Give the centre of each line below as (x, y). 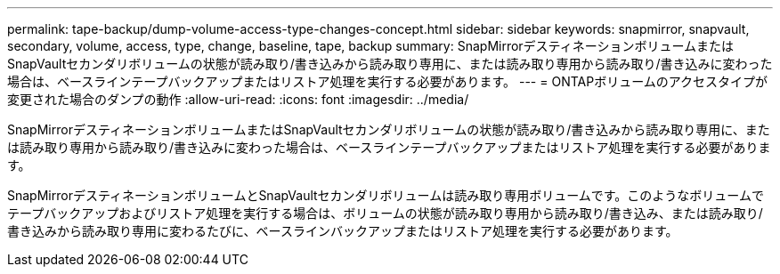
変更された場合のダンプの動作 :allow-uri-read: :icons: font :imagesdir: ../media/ (238, 99)
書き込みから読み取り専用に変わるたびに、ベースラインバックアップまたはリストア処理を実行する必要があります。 (343, 231)
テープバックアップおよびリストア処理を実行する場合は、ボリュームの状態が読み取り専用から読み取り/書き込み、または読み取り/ (385, 213)
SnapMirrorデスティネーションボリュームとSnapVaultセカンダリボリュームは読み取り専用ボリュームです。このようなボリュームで (386, 195)
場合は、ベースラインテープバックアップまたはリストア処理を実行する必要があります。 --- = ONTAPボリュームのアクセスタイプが (388, 81)
